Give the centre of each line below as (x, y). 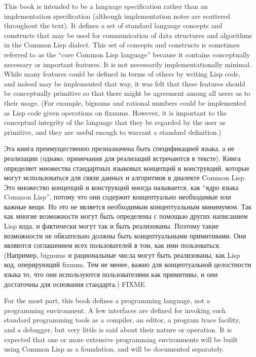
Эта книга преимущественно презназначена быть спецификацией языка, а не (119, 148)
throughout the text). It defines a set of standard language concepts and (113, 25)
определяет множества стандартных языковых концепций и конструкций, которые (127, 168)
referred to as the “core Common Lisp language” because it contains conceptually (127, 54)
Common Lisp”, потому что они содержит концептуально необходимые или (118, 197)
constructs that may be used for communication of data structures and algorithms (128, 35)
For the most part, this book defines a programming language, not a (107, 300)
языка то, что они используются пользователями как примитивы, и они (111, 274)
